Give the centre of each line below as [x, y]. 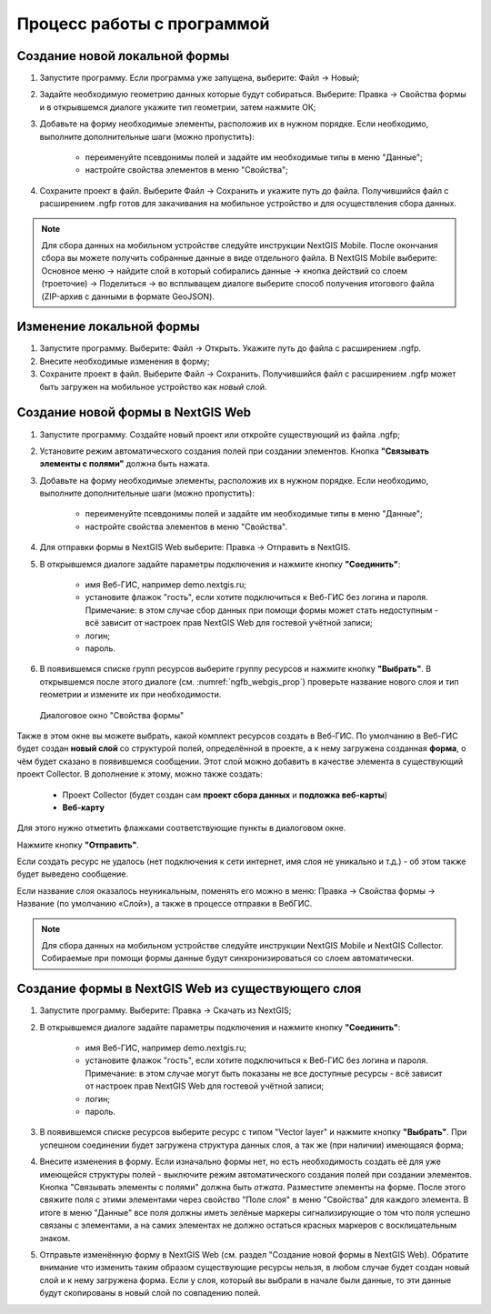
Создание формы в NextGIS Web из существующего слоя [189, 989]
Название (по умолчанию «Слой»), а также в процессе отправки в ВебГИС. [165, 904]
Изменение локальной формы [108, 327]
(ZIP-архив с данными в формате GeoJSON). [128, 296]
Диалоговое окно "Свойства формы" [112, 715]
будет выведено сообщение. [73, 874]
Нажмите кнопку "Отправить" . [78, 845]
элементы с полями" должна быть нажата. [125, 464]
